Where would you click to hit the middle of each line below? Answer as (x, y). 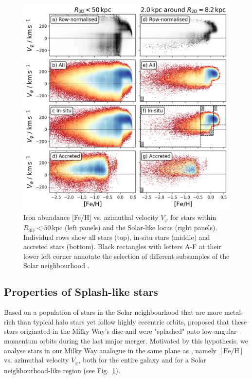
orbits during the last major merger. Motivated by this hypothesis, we (144, 341)
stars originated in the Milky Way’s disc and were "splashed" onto (102, 331)
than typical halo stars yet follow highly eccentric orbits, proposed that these (132, 321)
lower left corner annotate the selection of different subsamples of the (126, 256)
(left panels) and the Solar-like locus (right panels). (141, 227)
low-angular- (221, 331)
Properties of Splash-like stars (81, 292)
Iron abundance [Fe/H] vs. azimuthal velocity (91, 217)
